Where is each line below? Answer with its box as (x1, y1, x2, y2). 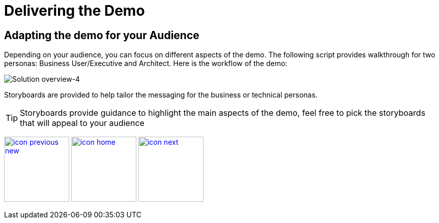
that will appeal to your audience (20, 118, 144, 129)
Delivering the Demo (4, 2, 145, 19)
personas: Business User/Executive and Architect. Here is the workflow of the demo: (4, 59, 287, 68)
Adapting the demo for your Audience (4, 28, 199, 42)
